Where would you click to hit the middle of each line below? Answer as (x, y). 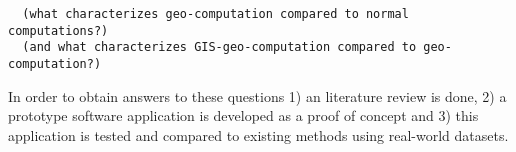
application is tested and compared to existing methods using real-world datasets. (258, 134)
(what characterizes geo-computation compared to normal (215, 14)
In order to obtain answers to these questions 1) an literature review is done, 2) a (257, 95)
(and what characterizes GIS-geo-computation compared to (219, 47)
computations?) (58, 30)
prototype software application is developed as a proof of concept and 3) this (243, 115)
